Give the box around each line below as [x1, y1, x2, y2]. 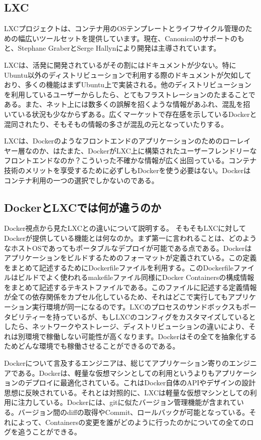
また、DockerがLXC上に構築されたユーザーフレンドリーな [67, 145, 257, 156]
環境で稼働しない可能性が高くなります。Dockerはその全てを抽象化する [25, 331, 256, 341]
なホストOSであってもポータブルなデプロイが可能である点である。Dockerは [4, 242, 252, 253]
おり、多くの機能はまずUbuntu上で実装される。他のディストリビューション [4, 79, 251, 90]
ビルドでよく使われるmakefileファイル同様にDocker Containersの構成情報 [18, 272, 254, 282]
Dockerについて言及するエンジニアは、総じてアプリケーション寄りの [4, 358, 229, 368]
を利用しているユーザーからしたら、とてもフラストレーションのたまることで [4, 89, 255, 99]
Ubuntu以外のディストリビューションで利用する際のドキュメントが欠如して [4, 69, 252, 80]
